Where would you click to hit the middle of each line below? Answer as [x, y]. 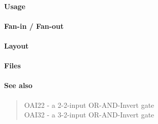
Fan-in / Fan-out [34, 26]
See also [18, 85]
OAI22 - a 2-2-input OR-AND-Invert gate [89, 105]
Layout [17, 45]
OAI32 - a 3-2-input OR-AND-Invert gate [89, 115]
